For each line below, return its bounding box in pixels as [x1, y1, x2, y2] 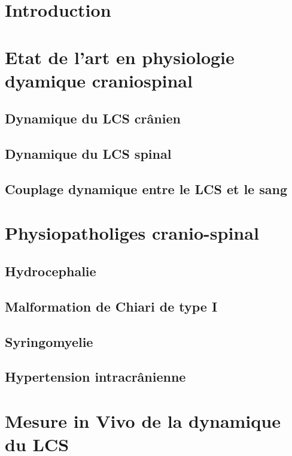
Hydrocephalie [5, 262, 96, 280]
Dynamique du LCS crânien [5, 109, 181, 128]
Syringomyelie [5, 332, 93, 351]
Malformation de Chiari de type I [5, 297, 218, 315]
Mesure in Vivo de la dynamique [5, 408, 281, 433]
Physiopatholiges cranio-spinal [5, 221, 259, 245]
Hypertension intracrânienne [5, 367, 186, 386]
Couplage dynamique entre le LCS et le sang [5, 179, 287, 198]
